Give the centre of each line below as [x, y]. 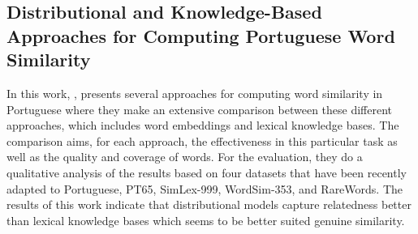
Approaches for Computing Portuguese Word [201, 35]
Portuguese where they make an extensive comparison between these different [200, 109]
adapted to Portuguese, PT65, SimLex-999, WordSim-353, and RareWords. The [205, 188]
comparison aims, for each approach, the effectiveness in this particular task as [202, 140]
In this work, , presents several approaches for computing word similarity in [195, 93]
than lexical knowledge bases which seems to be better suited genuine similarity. [206, 220]
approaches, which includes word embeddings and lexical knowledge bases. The [203, 125]
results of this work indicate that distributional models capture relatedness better [209, 204]
